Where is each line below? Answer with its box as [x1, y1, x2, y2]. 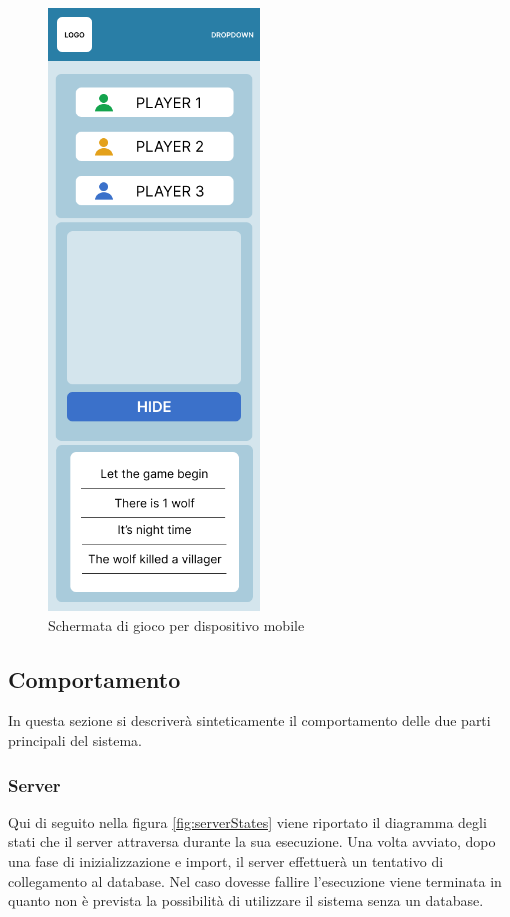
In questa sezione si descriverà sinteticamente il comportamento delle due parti [8, 710, 491, 731]
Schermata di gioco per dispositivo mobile [48, 614, 305, 635]
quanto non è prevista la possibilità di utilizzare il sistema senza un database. [8, 890, 484, 911]
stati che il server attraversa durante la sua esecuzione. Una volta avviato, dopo [8, 831, 496, 852]
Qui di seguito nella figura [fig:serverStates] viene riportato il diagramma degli [8, 811, 487, 832]
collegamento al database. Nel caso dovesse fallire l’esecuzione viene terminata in [8, 870, 502, 891]
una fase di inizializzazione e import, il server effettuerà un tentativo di [8, 851, 444, 871]
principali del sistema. [8, 730, 142, 750]
